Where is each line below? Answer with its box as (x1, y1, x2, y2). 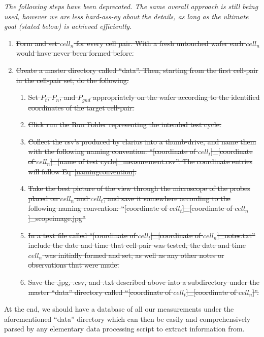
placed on (28, 193, 58, 203)
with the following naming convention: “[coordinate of (28, 146, 196, 157)
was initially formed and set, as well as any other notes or (44, 249, 224, 260)
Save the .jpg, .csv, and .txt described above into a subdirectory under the (28, 276, 260, 287)
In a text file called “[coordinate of (28, 230, 136, 240)
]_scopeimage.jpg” (28, 212, 86, 223)
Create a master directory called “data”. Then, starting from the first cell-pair (16, 64, 258, 75)
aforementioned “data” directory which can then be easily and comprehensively (4, 313, 251, 324)
